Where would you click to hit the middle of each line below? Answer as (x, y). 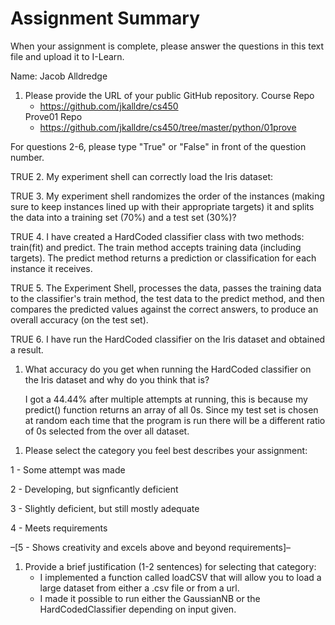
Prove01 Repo (53, 116)
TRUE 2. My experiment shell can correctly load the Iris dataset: (142, 176)
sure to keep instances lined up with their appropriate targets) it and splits (162, 206)
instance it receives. (51, 268)
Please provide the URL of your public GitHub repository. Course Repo (169, 95)
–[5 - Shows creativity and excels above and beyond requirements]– (151, 547)
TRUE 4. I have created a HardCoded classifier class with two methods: (157, 236)
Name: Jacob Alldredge (59, 76)
